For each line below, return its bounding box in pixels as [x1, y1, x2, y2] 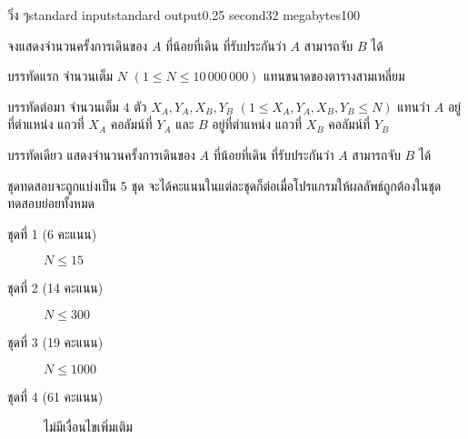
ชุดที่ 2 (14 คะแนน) [7, 278, 104, 297]
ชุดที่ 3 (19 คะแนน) [7, 332, 104, 351]
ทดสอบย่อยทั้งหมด [7, 194, 95, 213]
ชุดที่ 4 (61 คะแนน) [7, 386, 104, 405]
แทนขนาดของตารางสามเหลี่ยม [264, 66, 405, 85]
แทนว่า [397, 96, 431, 115]
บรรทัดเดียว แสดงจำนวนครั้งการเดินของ [7, 145, 195, 164]
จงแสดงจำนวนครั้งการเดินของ [7, 35, 148, 55]
